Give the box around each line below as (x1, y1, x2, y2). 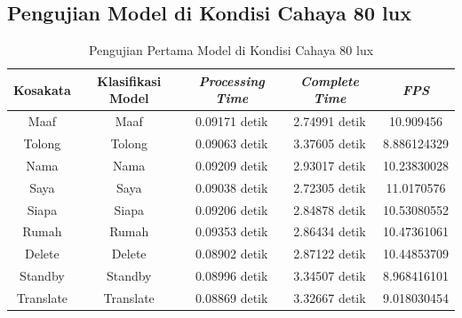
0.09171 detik (195, 112, 268, 131)
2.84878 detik (293, 200, 366, 219)
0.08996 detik (195, 266, 268, 285)
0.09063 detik (195, 134, 268, 153)
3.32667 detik (293, 288, 366, 306)
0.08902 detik (195, 244, 268, 263)
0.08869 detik (195, 288, 268, 306)
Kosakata (13, 80, 71, 99)
